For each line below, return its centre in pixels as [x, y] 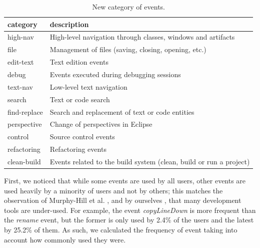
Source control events [82, 137]
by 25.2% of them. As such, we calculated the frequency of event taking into [121, 229]
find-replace [25, 111]
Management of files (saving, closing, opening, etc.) [128, 49]
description [69, 24]
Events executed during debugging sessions [115, 74]
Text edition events [79, 62]
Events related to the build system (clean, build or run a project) [150, 161]
